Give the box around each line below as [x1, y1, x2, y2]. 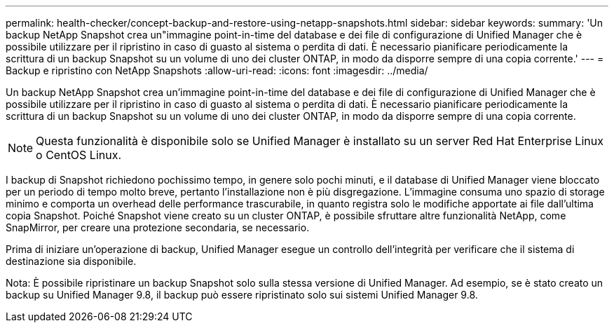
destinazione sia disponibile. [6, 255, 137, 267]
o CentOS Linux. [36, 148, 122, 162]
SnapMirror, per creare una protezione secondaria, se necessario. [6, 221, 310, 233]
